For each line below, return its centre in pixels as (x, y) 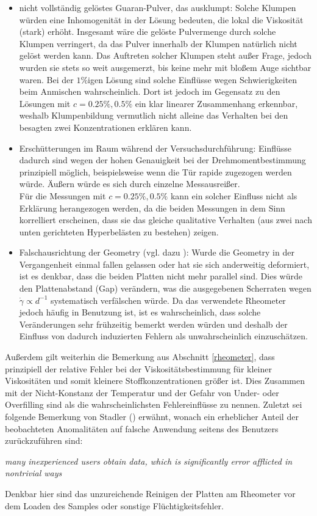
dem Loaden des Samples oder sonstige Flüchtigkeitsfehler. (115, 505)
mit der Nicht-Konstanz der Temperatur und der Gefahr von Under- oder (142, 392)
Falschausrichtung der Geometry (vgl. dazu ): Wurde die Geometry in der (157, 252)
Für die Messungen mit (62, 195)
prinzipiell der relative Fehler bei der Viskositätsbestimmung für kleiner (138, 368)
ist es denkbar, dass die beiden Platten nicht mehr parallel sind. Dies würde (161, 276)
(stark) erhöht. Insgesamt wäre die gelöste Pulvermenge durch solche (148, 31)
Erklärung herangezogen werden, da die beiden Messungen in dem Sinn (152, 208)
